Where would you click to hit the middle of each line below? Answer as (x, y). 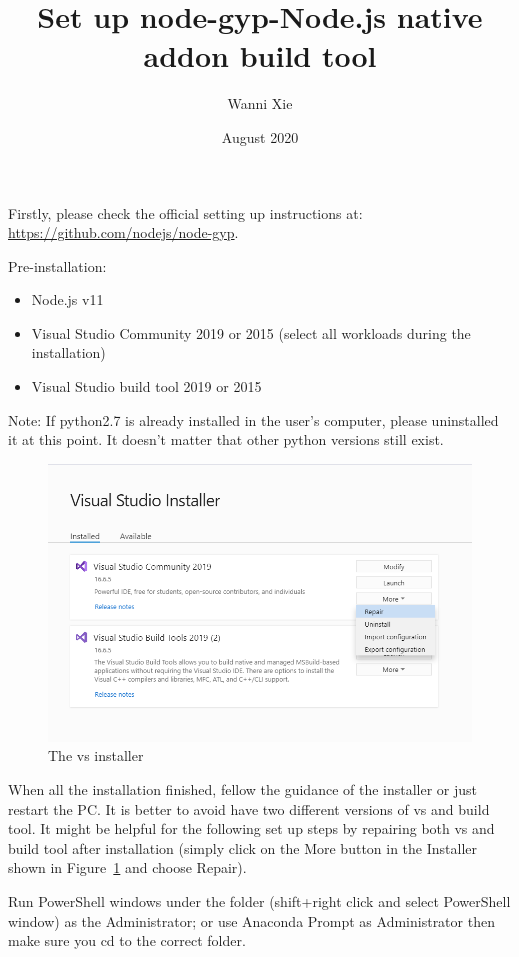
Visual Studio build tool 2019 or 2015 (146, 386)
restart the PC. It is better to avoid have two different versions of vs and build (249, 808)
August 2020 (260, 136)
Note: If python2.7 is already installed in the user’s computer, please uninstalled (253, 419)
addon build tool (260, 55)
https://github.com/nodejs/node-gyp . (123, 232)
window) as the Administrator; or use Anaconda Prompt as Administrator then (251, 920)
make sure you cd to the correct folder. (127, 940)
